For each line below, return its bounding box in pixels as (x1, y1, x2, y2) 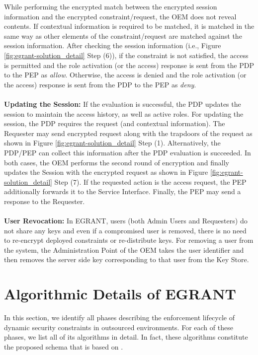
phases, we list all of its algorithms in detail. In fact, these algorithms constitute (4, 332, 248, 342)
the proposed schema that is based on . (4, 341, 123, 352)
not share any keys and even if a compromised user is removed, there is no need (4, 225, 247, 235)
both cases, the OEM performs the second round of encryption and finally (4, 157, 229, 167)
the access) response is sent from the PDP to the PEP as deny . (4, 79, 196, 89)
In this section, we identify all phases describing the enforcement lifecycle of (4, 312, 235, 323)
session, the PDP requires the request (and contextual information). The (4, 118, 225, 129)
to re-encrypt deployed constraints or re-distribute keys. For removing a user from (4, 235, 254, 245)
